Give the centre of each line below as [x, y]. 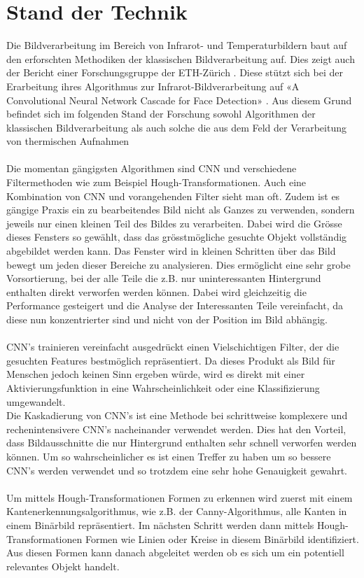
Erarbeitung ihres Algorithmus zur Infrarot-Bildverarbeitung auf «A [153, 86]
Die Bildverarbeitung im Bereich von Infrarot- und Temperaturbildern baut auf [177, 45]
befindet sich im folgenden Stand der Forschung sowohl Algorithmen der [161, 114]
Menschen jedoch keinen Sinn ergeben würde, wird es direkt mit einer [156, 374]
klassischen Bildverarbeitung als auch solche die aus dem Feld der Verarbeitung [176, 127]
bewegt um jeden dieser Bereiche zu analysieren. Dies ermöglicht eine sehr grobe [178, 264]
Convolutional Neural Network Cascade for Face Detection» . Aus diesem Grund [179, 100]
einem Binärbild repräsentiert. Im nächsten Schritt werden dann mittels [160, 524]
